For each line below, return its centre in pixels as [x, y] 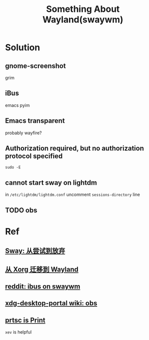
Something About [83, 9]
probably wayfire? [23, 133]
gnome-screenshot [36, 66]
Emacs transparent [35, 121]
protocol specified [34, 156]
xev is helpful [19, 332]
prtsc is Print [25, 320]
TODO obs [21, 210]
